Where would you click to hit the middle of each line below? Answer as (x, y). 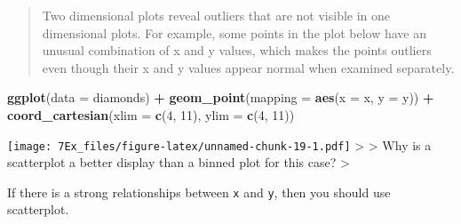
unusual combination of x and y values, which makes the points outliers (237, 50)
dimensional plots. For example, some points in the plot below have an (234, 32)
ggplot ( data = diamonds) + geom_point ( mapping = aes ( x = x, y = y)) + (221, 97)
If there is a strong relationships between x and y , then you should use (199, 192)
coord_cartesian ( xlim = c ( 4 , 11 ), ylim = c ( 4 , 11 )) (151, 114)
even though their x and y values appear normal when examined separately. (248, 67)
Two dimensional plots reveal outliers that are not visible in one (216, 15)
